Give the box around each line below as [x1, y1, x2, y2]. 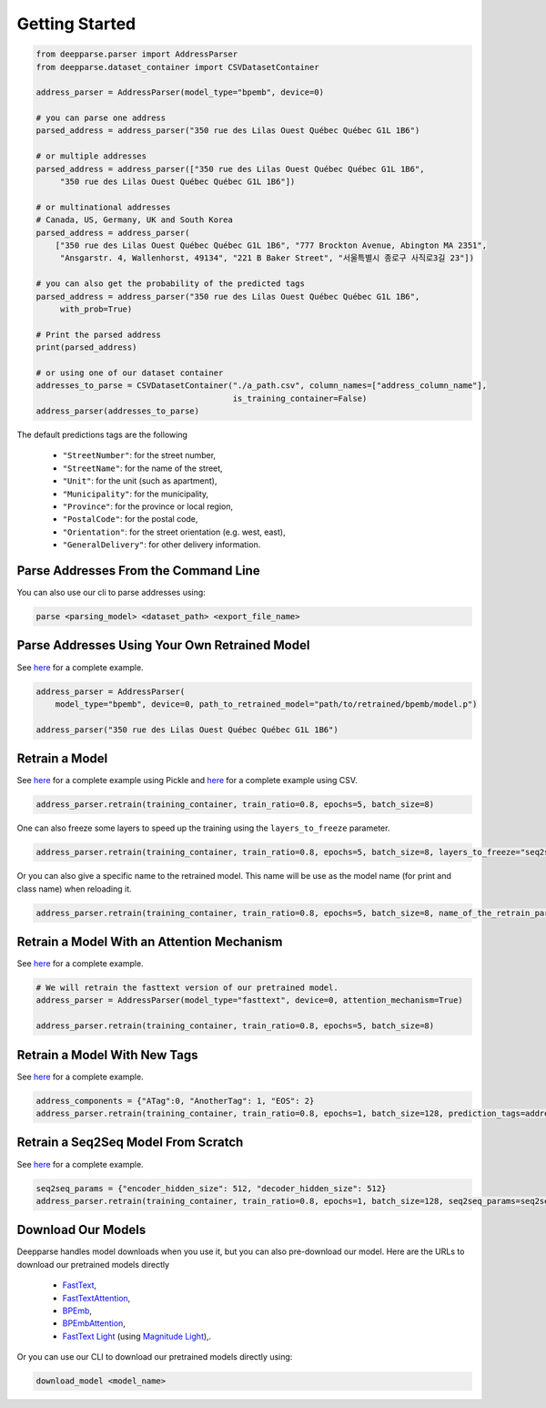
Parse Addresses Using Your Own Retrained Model [16, 638, 310, 653]
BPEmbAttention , [62, 1318, 126, 1329]
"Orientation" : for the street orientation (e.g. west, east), [62, 526, 286, 537]
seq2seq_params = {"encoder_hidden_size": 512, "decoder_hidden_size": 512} [35, 1183, 387, 1193]
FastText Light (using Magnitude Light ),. [62, 1331, 212, 1342]
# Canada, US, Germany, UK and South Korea [35, 215, 234, 225]
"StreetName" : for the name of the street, [62, 463, 223, 474]
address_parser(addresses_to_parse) [35, 406, 200, 416]
